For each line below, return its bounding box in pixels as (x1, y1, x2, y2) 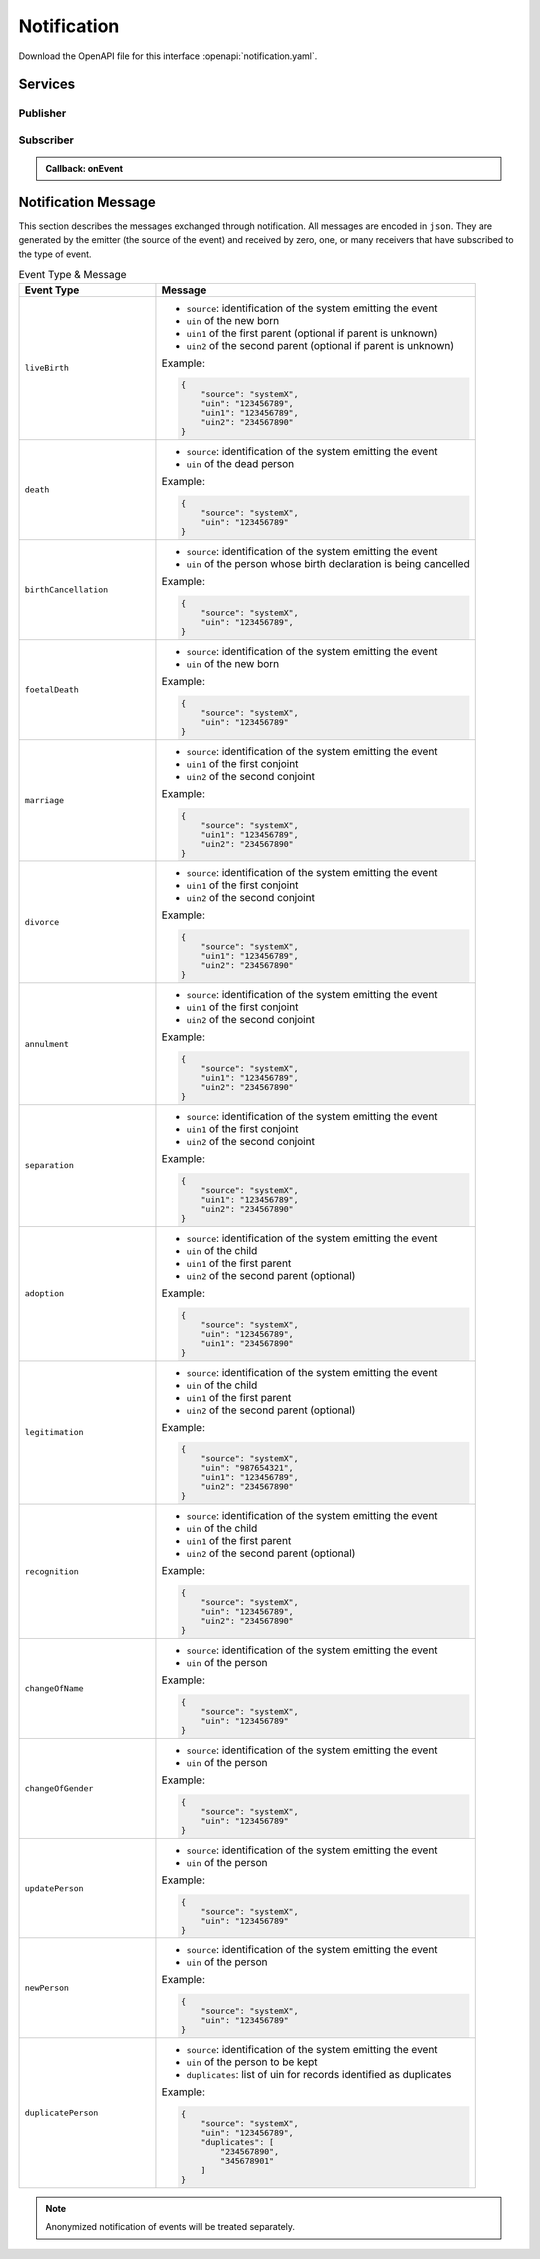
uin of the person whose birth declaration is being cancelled (186, 557, 470, 571)
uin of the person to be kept (186, 2055, 319, 2069)
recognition (24, 1566, 79, 1577)
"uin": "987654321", (200, 1463, 294, 1474)
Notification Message (18, 193, 157, 210)
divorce (24, 916, 60, 927)
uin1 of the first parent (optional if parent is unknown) (186, 326, 439, 340)
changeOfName (24, 1683, 84, 1694)
